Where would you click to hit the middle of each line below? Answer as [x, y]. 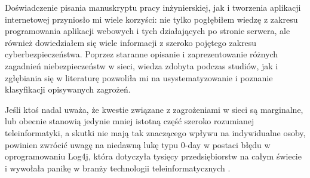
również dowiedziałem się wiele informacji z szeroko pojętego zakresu [131, 42]
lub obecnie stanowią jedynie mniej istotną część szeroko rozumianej [130, 121]
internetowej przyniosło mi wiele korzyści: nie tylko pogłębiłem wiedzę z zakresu [151, 19]
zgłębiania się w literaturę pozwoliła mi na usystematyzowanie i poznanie [139, 77]
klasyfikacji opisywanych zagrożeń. [68, 89]
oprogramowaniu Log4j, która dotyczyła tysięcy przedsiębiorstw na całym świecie [153, 156]
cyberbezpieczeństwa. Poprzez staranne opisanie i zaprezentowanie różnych [142, 54]
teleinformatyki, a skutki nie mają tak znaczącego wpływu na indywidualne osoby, [155, 132]
